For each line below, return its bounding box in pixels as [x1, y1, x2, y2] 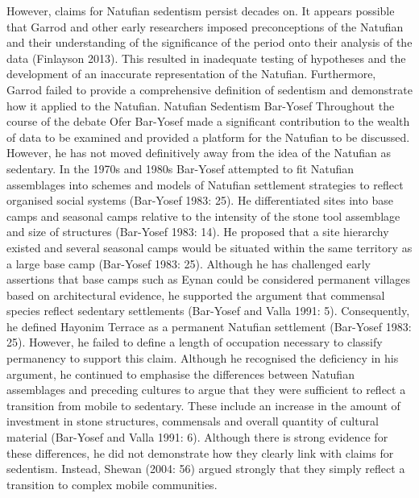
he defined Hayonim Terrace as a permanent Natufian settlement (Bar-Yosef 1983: [6, 317, 412, 334]
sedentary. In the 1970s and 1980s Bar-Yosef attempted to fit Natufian [6, 160, 355, 176]
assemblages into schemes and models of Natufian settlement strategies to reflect [6, 176, 404, 193]
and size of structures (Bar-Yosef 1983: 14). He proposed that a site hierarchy [6, 223, 389, 240]
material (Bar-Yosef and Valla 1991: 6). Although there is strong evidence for [6, 429, 388, 446]
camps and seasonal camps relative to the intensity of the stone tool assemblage [6, 207, 400, 224]
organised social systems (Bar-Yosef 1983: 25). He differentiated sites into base [6, 192, 394, 209]
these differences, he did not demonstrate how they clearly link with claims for [6, 444, 394, 461]
